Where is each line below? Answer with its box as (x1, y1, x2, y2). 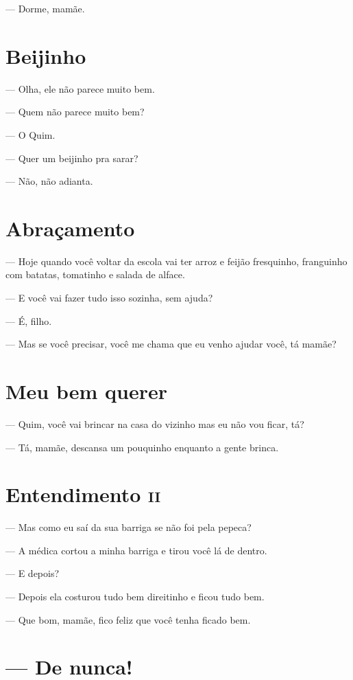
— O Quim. (5, 127, 56, 141)
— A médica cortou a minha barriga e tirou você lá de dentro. (5, 543, 267, 557)
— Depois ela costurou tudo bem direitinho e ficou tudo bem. (5, 589, 265, 603)
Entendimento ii (5, 480, 161, 508)
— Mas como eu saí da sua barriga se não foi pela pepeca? (5, 520, 252, 534)
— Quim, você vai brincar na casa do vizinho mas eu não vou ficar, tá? (5, 416, 304, 431)
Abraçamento (5, 214, 135, 242)
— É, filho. (5, 313, 52, 328)
